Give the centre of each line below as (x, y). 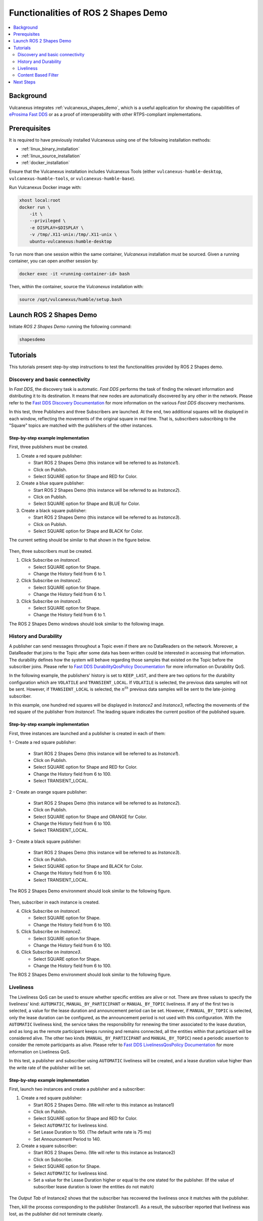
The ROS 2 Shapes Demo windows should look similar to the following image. (87, 624)
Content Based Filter (38, 75)
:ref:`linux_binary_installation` (50, 149)
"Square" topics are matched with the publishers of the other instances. (81, 425)
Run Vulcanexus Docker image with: (45, 188)
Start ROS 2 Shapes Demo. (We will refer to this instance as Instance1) (104, 1105)
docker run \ (35, 207)
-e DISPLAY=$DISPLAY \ (56, 228)
